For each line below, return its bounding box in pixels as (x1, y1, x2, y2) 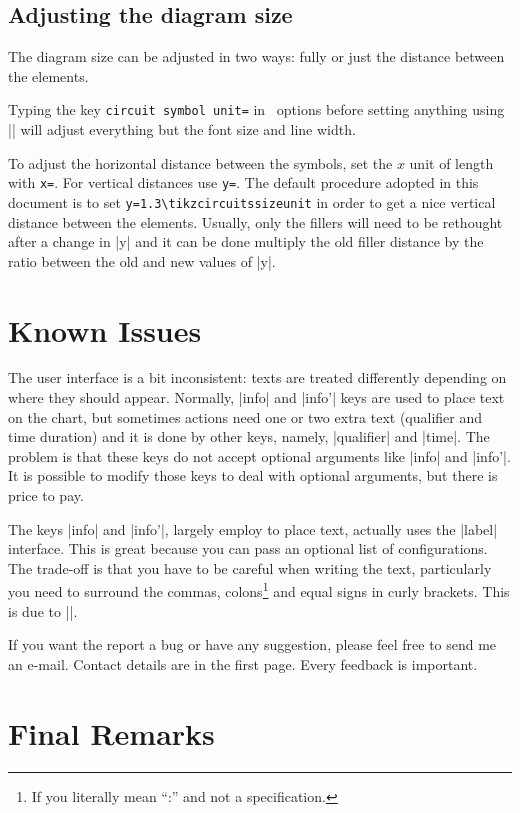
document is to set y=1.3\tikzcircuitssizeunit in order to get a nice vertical (8, 191, 496, 212)
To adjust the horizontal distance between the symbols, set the (8, 152, 393, 173)
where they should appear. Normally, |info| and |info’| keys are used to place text (8, 387, 505, 408)
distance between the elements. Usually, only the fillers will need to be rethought (8, 211, 503, 232)
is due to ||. (8, 600, 78, 621)
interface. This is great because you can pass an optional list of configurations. (8, 538, 488, 559)
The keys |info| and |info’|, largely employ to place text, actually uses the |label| (8, 518, 498, 539)
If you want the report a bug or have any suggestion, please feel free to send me (8, 634, 497, 655)
